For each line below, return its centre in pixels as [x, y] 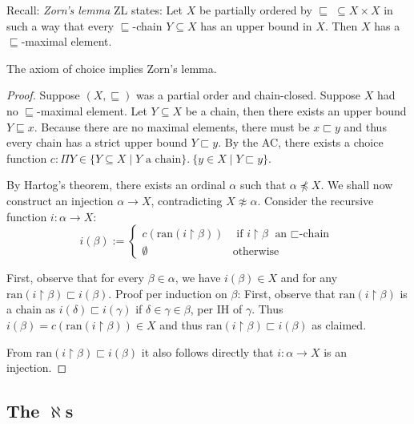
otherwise [256, 251]
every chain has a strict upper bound [97, 142]
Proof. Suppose [43, 95]
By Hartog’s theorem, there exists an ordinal [116, 185]
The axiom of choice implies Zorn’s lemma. [112, 68]
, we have [198, 278]
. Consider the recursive [316, 200]
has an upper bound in [256, 25]
